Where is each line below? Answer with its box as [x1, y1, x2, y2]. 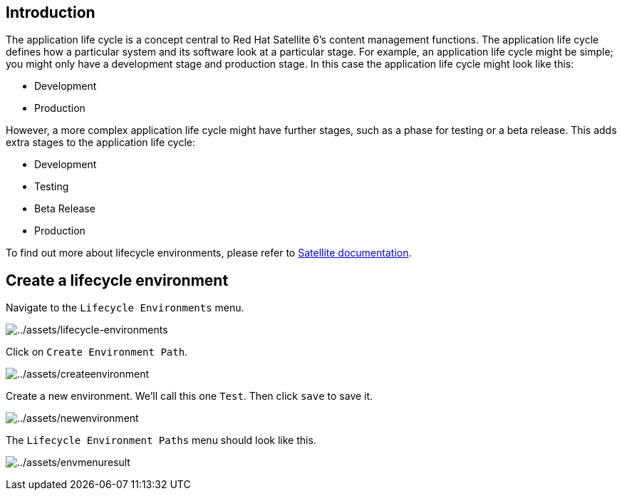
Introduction [6, 4, 95, 21]
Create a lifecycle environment [6, 271, 229, 289]
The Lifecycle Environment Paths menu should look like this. [6, 434, 316, 447]
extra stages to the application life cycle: [6, 136, 196, 149]
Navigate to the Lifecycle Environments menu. [6, 301, 244, 314]
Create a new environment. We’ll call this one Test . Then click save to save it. [6, 390, 373, 403]
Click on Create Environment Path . [6, 346, 188, 358]
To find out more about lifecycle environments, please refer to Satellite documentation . [6, 247, 412, 259]
